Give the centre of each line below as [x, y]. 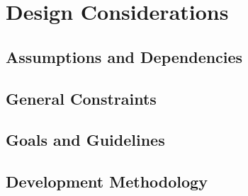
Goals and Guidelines [85, 140]
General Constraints [81, 98]
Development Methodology [107, 181]
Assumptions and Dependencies [124, 56]
